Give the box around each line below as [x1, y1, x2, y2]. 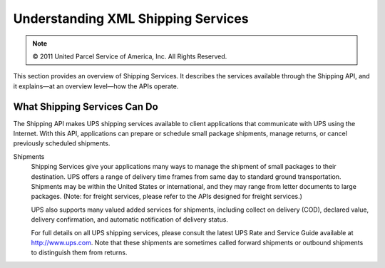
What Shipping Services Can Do [13, 100, 158, 113]
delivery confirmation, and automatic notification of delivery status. [31, 215, 228, 224]
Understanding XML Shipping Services [13, 11, 249, 26]
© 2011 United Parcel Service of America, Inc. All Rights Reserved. [32, 52, 227, 61]
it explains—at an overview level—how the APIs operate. [13, 82, 179, 91]
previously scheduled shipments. [13, 139, 111, 148]
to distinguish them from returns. [31, 248, 128, 257]
